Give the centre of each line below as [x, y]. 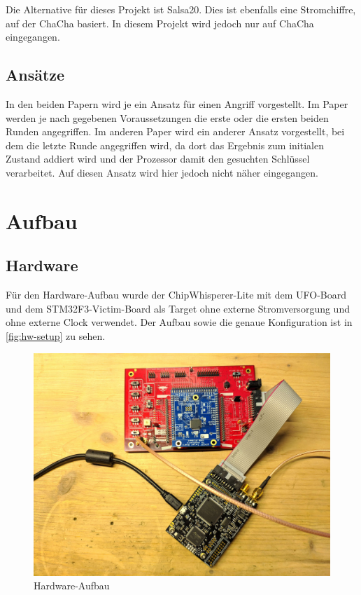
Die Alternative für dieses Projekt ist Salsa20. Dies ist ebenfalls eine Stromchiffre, [181, 9]
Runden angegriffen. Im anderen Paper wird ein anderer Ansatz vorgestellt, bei [175, 131]
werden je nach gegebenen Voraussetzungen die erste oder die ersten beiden [167, 117]
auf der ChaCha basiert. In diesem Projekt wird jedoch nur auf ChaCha [160, 23]
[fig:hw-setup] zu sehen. [56, 335]
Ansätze [35, 75]
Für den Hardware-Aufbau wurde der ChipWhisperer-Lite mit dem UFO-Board [176, 295]
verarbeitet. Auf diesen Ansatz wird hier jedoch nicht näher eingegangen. [162, 172]
